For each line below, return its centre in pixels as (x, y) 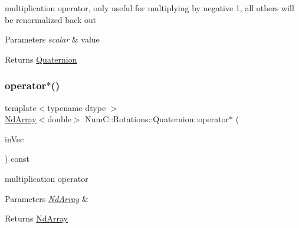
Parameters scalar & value (52, 39)
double (59, 119)
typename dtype (77, 107)
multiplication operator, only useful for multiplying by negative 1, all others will (149, 8)
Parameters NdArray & (47, 198)
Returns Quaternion (41, 59)
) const (17, 159)
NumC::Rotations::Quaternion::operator (157, 119)
